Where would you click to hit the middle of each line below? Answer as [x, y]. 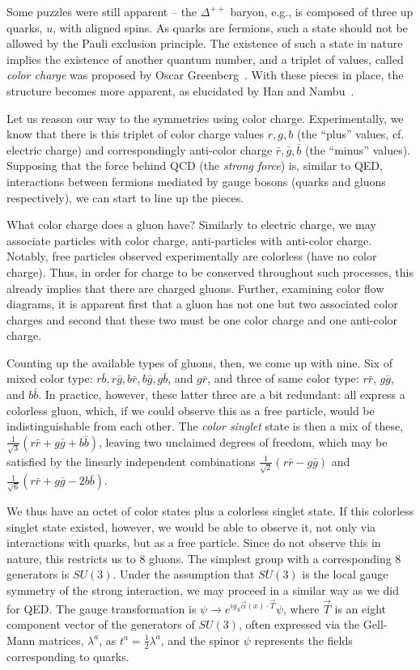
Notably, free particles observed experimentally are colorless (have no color [192, 256]
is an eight [360, 608]
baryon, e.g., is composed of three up [322, 11]
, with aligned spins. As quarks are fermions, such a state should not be [230, 27]
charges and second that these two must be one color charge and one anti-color [202, 319]
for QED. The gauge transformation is [102, 608]
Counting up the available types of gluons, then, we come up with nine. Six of [199, 362]
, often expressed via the [299, 624]
